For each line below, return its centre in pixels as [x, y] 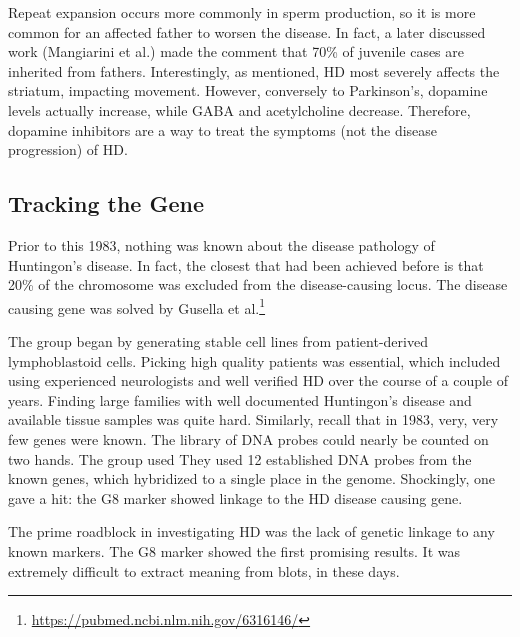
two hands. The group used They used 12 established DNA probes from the [240, 458]
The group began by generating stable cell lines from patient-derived [218, 340]
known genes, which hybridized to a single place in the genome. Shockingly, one [252, 478]
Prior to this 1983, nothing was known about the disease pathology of [221, 244]
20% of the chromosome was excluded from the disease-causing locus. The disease [258, 284]
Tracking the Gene [106, 203]
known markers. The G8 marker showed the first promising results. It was [234, 550]
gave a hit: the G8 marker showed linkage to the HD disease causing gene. [235, 497]
